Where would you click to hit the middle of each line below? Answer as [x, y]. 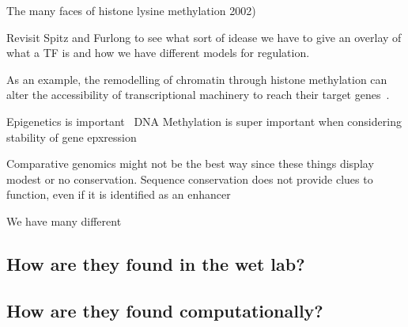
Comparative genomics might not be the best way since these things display [190, 163]
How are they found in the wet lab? [156, 263]
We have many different [64, 221]
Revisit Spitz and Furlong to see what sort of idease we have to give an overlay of [204, 37]
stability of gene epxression [72, 137]
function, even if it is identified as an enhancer [119, 194]
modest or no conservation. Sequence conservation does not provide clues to [190, 179]
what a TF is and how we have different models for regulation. [158, 53]
